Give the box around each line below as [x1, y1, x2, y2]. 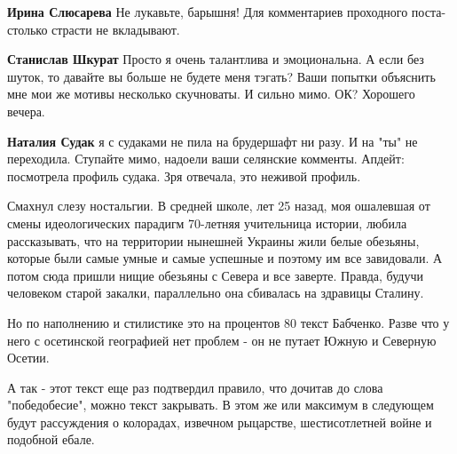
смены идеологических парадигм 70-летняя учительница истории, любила [7, 213, 407, 232]
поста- [411, 3, 446, 20]
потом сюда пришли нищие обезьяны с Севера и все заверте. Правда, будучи [7, 266, 423, 284]
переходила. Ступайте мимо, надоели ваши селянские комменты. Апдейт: [7, 149, 405, 168]
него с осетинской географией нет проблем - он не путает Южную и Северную [7, 331, 437, 349]
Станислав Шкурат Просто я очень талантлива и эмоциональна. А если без [7, 50, 424, 68]
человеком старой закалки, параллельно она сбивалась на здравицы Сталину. [7, 283, 424, 302]
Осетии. [7, 348, 50, 367]
